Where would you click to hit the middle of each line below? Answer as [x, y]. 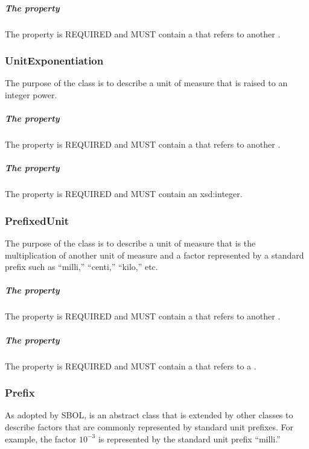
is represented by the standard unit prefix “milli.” [189, 438]
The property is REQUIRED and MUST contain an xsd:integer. [124, 194]
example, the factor [41, 438]
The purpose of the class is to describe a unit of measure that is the [130, 243]
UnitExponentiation [54, 61]
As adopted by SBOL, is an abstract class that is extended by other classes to [149, 415]
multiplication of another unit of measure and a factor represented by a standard [154, 255]
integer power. [31, 94]
